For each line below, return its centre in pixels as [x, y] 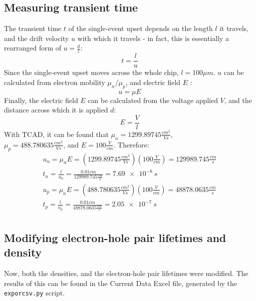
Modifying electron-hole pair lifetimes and [115, 237]
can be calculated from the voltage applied [153, 100]
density [23, 252]
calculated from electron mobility [55, 82]
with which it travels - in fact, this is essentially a [153, 38]
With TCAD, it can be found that [56, 134]
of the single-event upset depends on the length [141, 28]
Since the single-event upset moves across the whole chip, [91, 72]
